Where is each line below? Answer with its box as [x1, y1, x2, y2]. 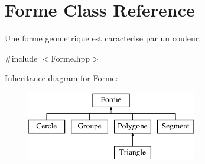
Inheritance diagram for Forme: [5, 72, 118, 84]
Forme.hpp [51, 52, 90, 64]
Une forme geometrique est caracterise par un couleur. [5, 32, 201, 44]
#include [5, 52, 38, 64]
